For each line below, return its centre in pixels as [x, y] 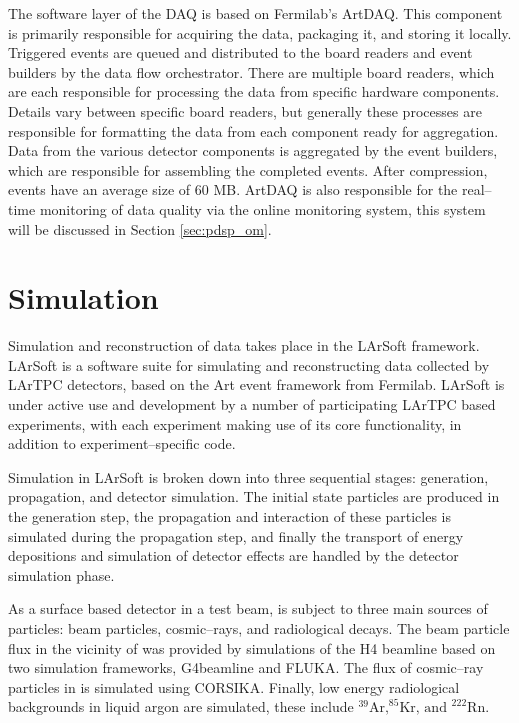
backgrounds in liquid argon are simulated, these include [181, 706]
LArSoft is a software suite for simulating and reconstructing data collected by [249, 364]
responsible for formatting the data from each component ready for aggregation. [253, 130]
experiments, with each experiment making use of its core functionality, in [235, 423]
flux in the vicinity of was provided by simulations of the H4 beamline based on [252, 647]
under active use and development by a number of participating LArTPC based [252, 404]
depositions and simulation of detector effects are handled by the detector [233, 555]
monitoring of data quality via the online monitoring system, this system [262, 208]
